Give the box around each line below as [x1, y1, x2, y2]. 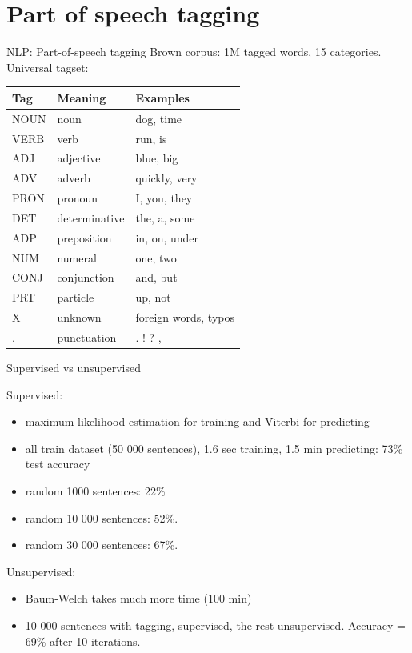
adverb [57, 170, 90, 186]
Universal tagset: [6, 58, 89, 75]
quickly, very [135, 170, 198, 186]
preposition [57, 229, 112, 246]
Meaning [57, 89, 106, 106]
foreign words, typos [135, 309, 234, 326]
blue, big [135, 150, 178, 166]
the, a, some [135, 209, 195, 226]
